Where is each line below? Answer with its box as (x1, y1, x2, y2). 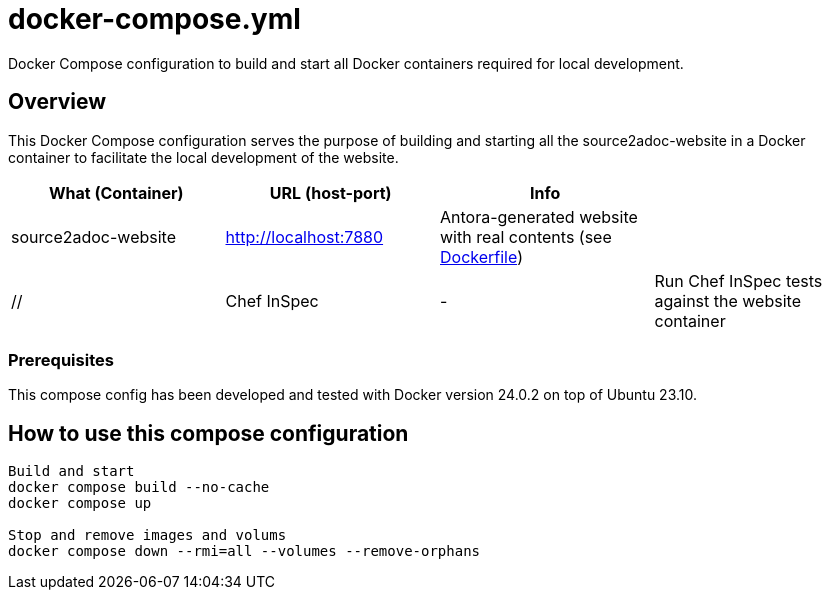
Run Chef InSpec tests (654, 270, 823, 291)
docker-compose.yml (8, 2, 301, 36)
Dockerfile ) (440, 246, 523, 267)
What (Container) (48, 182, 184, 203)
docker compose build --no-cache (8, 479, 270, 496)
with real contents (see (440, 226, 612, 247)
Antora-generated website (440, 206, 638, 227)
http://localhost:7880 (225, 226, 384, 247)
